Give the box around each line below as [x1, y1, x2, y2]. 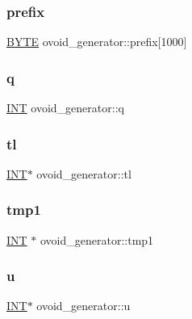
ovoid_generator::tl [36, 165, 131, 182]
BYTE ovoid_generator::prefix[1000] [6, 33, 187, 50]
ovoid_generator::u [36, 297, 131, 314]
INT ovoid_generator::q [6, 99, 124, 116]
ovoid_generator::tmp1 [40, 231, 154, 248]
